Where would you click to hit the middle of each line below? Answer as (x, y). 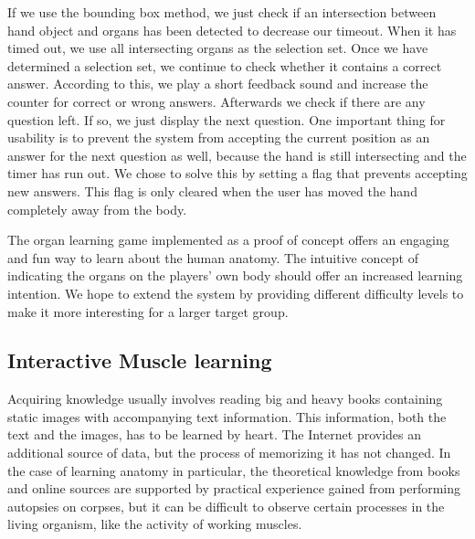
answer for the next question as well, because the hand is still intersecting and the (237, 155)
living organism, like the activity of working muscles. (155, 524)
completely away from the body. (97, 209)
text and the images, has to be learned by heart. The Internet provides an (215, 434)
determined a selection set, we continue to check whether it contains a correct (225, 65)
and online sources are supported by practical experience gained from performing (234, 488)
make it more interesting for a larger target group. (148, 311)
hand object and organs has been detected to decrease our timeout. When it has (232, 30)
